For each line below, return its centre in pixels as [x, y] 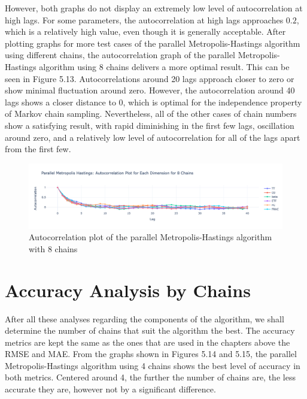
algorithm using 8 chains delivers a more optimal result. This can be [164, 66]
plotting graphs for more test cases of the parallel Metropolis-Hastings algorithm [153, 43]
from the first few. [38, 149]
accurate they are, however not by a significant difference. [110, 389]
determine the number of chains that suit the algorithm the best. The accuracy [150, 330]
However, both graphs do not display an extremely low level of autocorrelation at [154, 8]
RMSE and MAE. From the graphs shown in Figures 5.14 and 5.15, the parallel [151, 354]
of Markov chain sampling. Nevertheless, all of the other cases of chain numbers [151, 114]
